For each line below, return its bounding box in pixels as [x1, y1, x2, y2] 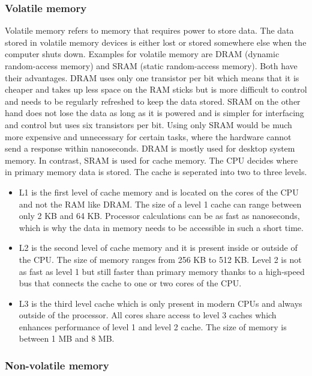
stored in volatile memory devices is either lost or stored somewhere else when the [5, 35, 307, 48]
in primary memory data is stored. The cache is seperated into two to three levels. [5, 165, 307, 178]
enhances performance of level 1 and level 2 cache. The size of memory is [19, 320, 287, 333]
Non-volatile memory [5, 357, 109, 372]
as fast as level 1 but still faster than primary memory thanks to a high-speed [19, 265, 305, 277]
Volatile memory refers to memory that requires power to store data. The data [5, 24, 294, 37]
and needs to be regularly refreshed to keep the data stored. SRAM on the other [5, 94, 301, 107]
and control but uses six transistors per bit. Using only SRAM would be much [5, 118, 292, 131]
